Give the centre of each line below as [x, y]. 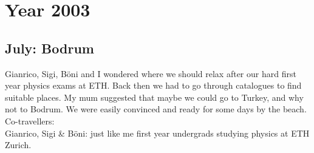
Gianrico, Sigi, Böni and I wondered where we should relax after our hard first [151, 73]
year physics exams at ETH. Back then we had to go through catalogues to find [153, 85]
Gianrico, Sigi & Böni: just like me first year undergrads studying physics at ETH [157, 133]
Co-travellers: [30, 121]
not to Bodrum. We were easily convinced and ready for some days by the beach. [156, 109]
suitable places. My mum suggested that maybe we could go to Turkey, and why [154, 97]
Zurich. [18, 145]
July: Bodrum [49, 48]
